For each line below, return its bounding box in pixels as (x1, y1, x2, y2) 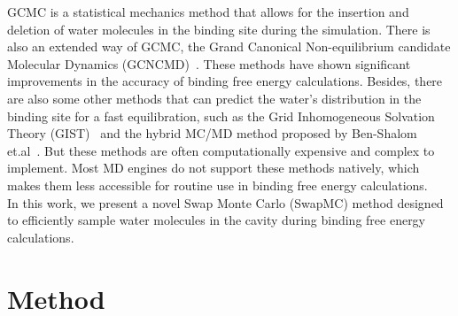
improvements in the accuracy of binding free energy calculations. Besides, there (7, 72, 443, 90)
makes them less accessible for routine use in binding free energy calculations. (7, 175, 428, 194)
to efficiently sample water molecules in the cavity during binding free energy (7, 211, 426, 229)
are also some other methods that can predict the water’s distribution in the (7, 89, 422, 107)
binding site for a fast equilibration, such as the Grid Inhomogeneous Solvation (7, 106, 435, 125)
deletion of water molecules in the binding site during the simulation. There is (7, 19, 431, 38)
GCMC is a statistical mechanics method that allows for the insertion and (7, 3, 409, 20)
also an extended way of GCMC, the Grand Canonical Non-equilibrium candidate (7, 37, 451, 56)
